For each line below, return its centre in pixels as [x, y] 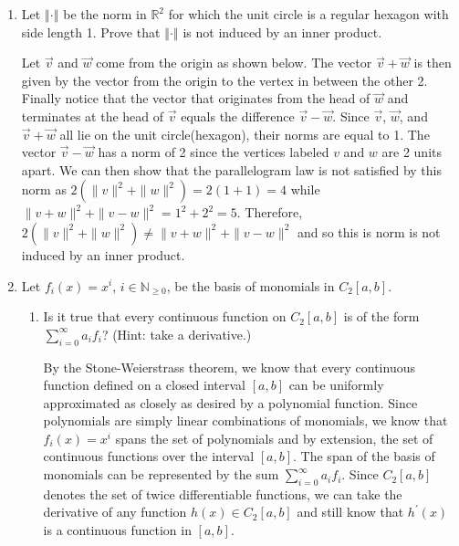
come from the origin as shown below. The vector [234, 63]
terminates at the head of [93, 115]
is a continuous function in [117, 530]
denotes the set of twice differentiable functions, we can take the [223, 493]
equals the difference [238, 115]
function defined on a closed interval [145, 385]
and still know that [350, 512]
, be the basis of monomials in [250, 285]
